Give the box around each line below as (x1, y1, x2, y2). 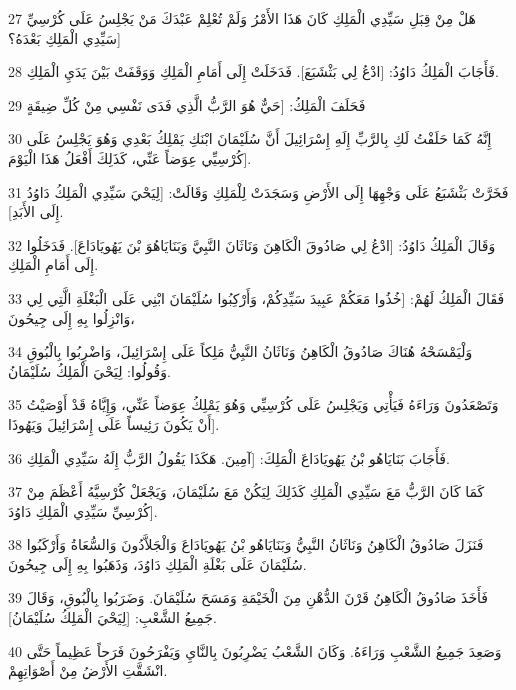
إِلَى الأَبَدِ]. (8, 201, 64, 222)
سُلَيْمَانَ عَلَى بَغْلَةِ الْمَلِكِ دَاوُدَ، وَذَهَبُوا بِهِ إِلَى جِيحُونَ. (8, 553, 307, 574)
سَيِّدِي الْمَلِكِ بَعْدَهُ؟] (8, 27, 121, 48)
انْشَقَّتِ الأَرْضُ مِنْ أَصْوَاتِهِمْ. (8, 660, 168, 681)
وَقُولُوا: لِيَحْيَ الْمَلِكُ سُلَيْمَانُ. (8, 360, 171, 381)
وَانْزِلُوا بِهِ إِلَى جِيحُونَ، (8, 307, 135, 328)
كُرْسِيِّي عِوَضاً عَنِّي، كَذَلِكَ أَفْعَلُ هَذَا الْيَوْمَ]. (8, 147, 252, 168)
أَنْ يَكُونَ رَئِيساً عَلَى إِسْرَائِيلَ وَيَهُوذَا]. (8, 413, 220, 434)
